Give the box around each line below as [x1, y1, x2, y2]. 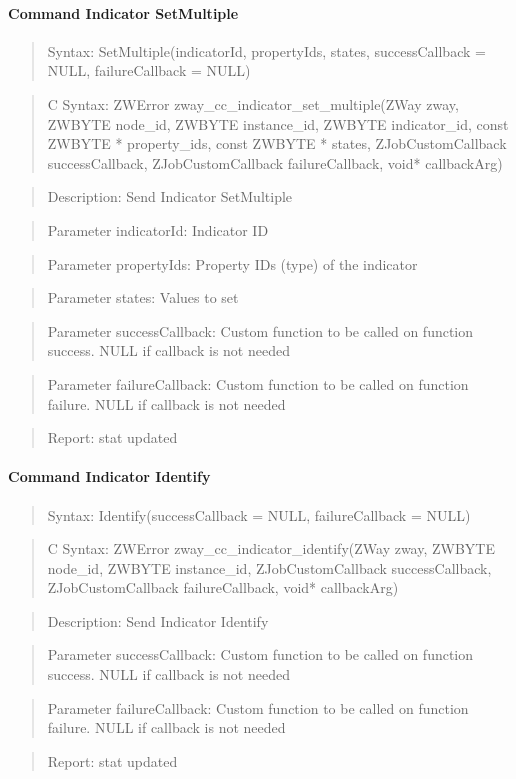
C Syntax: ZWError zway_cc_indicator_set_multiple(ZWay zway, [47, 93, 459, 114]
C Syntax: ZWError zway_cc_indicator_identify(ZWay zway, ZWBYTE [47, 538, 496, 559]
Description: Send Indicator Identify [47, 610, 269, 631]
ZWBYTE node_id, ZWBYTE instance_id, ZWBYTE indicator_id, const [47, 113, 509, 134]
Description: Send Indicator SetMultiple [47, 186, 293, 207]
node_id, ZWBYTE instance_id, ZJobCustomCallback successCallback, [47, 557, 492, 578]
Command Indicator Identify [8, 466, 211, 487]
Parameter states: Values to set [47, 287, 239, 308]
